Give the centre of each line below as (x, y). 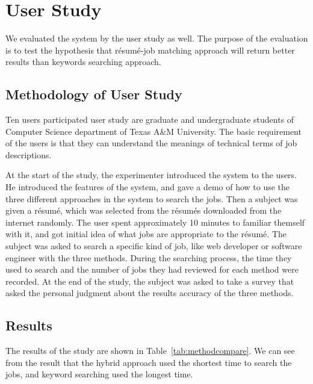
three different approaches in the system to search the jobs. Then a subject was (152, 198)
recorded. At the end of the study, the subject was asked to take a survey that (150, 281)
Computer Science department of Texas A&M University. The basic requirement (153, 131)
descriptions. (29, 154)
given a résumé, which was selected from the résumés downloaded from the (144, 210)
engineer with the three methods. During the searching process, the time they (149, 257)
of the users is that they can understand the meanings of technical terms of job (151, 143)
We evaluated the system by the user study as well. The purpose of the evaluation (157, 38)
